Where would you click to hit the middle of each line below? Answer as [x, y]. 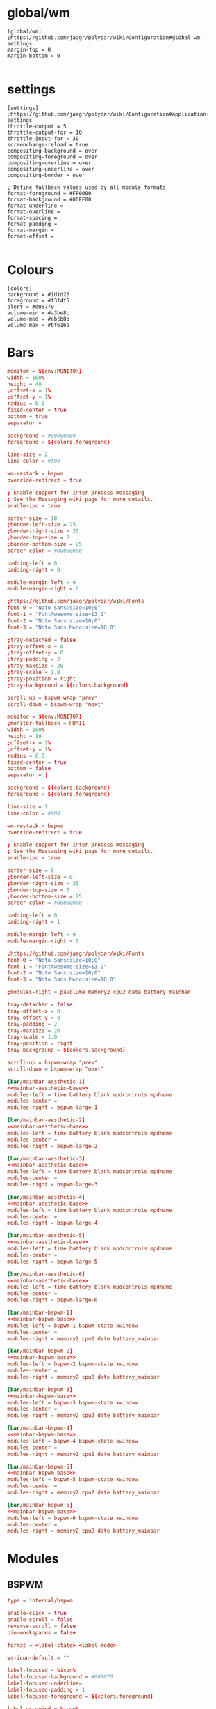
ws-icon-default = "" [39, 1658]
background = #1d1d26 [39, 294]
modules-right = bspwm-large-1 [52, 1108]
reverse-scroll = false [42, 1626]
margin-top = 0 [29, 49]
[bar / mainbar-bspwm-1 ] [40, 1312]
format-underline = [35, 206]
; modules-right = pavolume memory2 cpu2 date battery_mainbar [99, 992]
